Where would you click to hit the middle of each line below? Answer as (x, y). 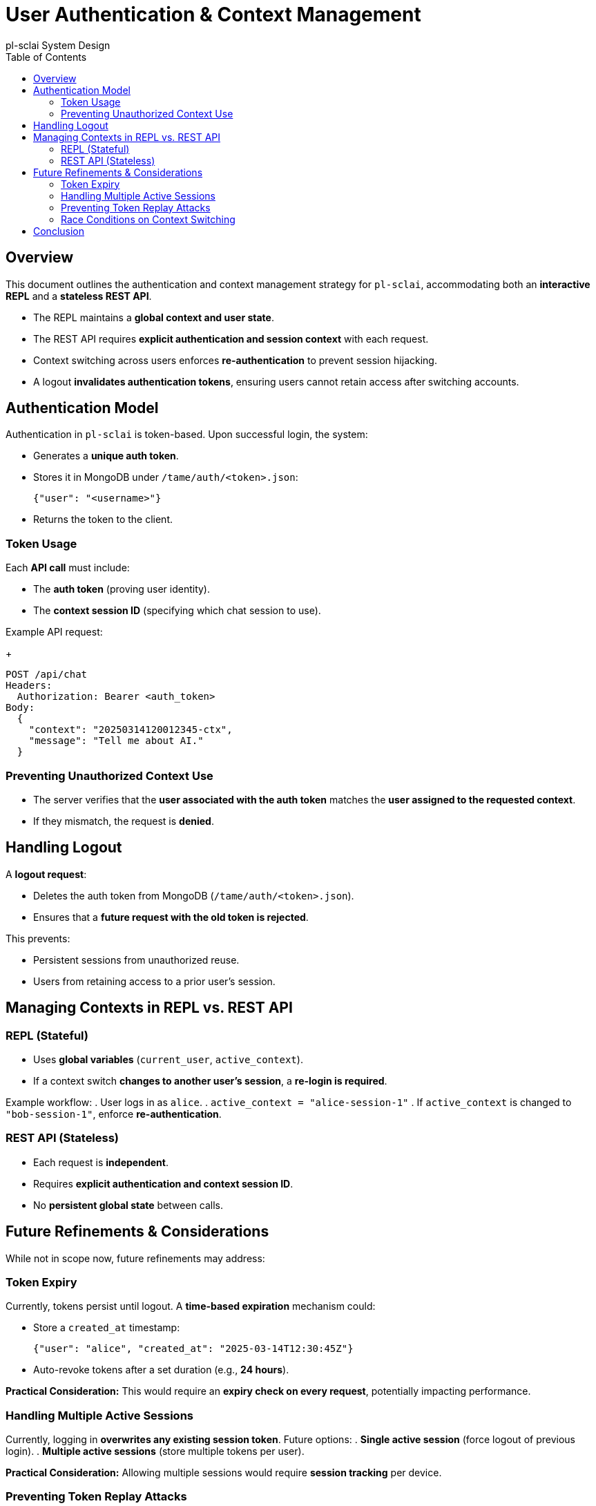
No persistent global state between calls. (128, 1205)
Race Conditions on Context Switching (148, 219)
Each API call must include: (68, 568)
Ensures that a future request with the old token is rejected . (171, 917)
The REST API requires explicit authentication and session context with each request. (231, 339)
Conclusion (59, 231)
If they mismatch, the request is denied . (124, 821)
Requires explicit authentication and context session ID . (163, 1183)
